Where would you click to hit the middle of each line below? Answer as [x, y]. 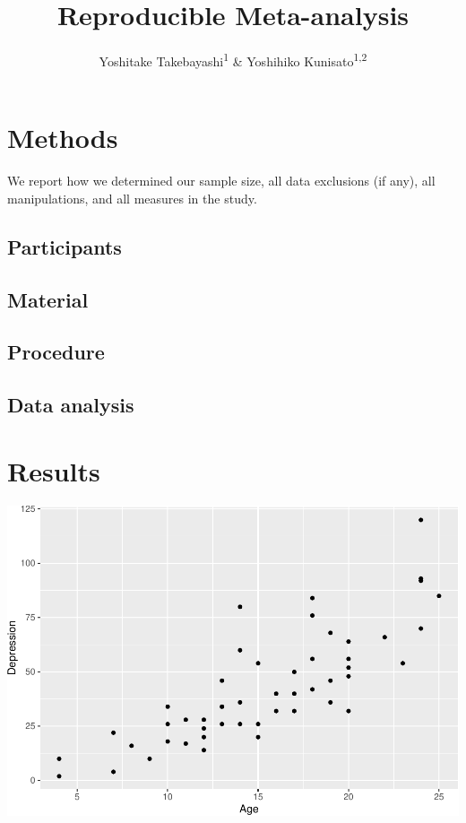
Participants [65, 246]
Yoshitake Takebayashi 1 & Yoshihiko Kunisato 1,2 [233, 60]
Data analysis [71, 405]
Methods [63, 138]
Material [48, 299]
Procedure [56, 352]
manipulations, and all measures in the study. [132, 198]
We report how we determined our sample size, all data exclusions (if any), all [221, 181]
